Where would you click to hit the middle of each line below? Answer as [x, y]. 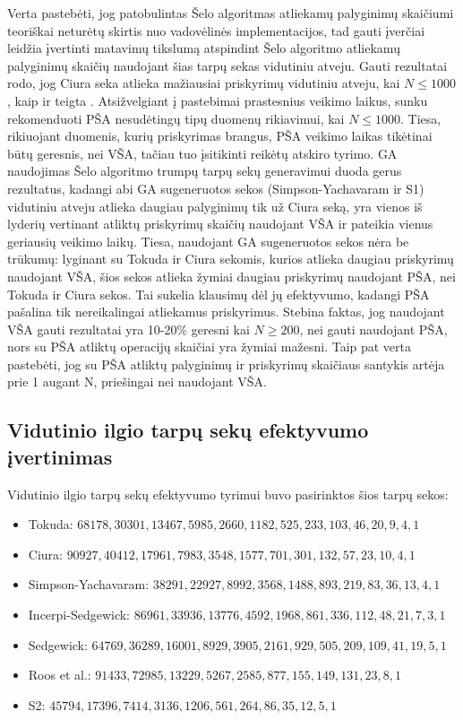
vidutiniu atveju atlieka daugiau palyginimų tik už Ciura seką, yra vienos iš [215, 206]
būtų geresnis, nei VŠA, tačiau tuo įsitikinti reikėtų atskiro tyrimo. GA [202, 153]
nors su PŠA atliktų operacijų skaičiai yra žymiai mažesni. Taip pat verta [210, 347]
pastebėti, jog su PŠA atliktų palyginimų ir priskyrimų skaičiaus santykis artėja [226, 364]
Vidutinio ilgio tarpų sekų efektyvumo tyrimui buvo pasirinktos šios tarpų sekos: [228, 494]
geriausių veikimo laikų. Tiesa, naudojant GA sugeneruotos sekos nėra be [208, 241]
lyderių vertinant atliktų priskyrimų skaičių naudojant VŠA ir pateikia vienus [220, 224]
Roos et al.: [60, 675]
